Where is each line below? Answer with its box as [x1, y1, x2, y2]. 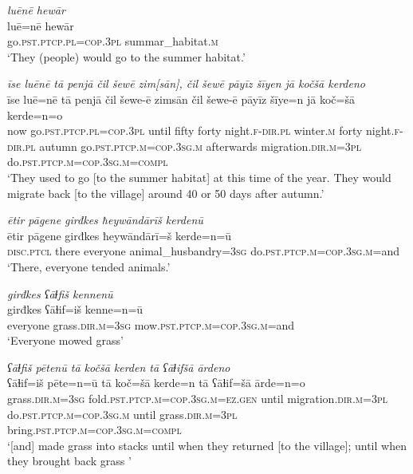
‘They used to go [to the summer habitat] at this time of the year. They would [7, 168, 391, 185]
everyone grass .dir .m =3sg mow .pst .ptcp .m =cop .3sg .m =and [7, 316, 295, 333]
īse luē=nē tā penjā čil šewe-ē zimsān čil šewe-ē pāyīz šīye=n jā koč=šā [7, 90, 355, 107]
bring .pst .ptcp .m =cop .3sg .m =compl [7, 421, 182, 438]
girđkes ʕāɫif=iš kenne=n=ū [7, 301, 144, 318]
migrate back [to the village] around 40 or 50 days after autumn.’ [7, 184, 324, 201]
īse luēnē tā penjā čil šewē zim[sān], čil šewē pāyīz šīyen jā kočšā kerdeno [7, 75, 365, 92]
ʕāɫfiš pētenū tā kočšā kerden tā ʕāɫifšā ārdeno [7, 358, 230, 375]
